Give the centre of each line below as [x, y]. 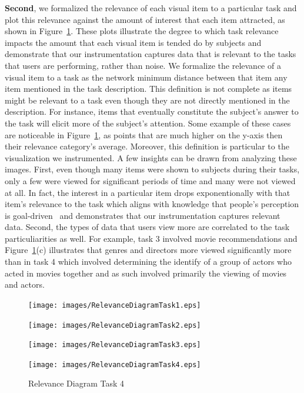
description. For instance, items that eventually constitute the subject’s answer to [152, 111]
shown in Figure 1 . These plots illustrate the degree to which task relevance [142, 31]
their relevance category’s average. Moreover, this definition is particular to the [147, 146]
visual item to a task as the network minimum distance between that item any [146, 77]
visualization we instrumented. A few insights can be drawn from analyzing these [151, 157]
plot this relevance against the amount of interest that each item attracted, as [145, 19]
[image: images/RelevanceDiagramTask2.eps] [115, 325]
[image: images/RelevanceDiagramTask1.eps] [115, 305]
